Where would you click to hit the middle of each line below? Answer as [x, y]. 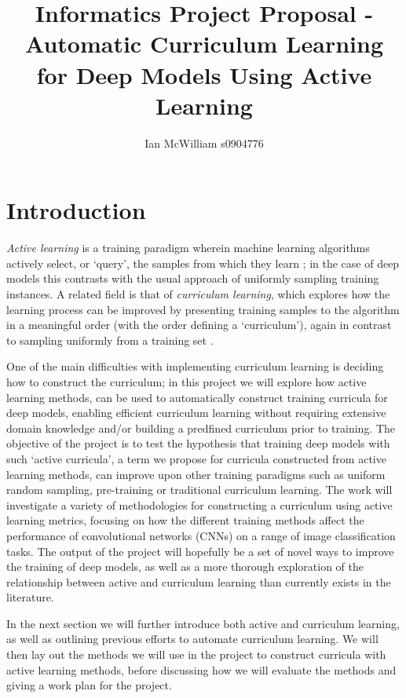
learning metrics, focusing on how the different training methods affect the [185, 520]
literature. [30, 597]
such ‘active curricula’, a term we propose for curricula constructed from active [196, 458]
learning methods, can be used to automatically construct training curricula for [197, 397]
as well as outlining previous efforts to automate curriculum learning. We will [192, 639]
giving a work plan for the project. [89, 685]
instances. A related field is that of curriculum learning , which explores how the [198, 294]
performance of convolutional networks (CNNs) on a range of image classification [201, 535]
